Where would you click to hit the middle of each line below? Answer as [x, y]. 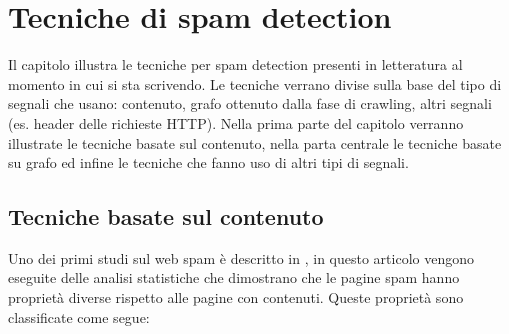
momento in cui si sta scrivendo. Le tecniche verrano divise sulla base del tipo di [255, 83]
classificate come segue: [79, 316]
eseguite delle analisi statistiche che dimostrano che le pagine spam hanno [234, 277]
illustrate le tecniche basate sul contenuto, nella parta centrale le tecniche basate [255, 142]
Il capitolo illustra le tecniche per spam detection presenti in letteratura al [235, 64]
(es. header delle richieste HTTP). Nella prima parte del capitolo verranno [236, 122]
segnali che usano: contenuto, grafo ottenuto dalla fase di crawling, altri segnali [250, 103]
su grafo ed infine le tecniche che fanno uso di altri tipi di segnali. [208, 162]
